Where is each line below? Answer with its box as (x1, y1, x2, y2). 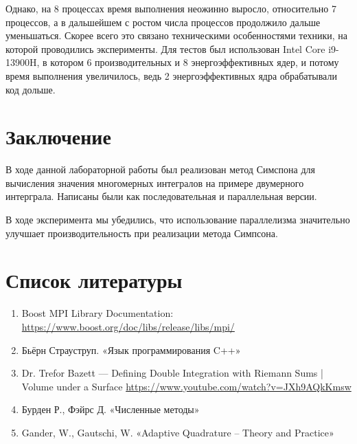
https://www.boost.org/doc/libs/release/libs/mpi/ (21, 319, 235, 333)
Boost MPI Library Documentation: (21, 306, 174, 320)
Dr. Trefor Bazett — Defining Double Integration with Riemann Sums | (21, 366, 323, 380)
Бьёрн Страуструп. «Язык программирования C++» (21, 342, 241, 357)
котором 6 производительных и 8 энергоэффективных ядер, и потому (50, 55, 339, 69)
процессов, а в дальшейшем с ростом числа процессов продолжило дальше (5, 14, 321, 29)
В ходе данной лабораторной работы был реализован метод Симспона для (5, 162, 315, 177)
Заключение (5, 122, 111, 151)
